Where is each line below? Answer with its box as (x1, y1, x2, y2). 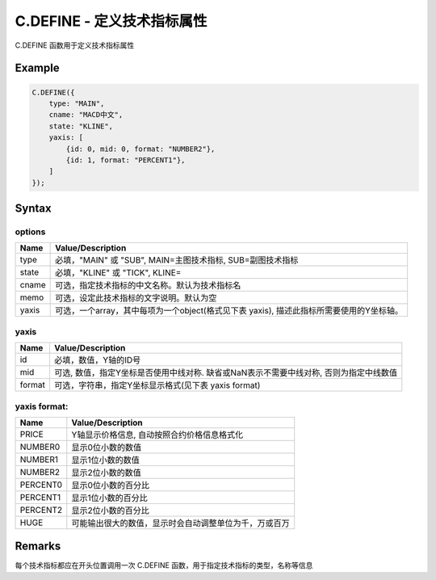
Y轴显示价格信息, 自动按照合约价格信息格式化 (71, 429, 244, 440)
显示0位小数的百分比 (71, 479, 149, 490)
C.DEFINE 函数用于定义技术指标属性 (15, 40, 135, 50)
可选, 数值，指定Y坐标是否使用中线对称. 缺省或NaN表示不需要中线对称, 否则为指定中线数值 (53, 368, 398, 379)
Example (15, 61, 60, 75)
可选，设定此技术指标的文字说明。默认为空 (55, 292, 217, 304)
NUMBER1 (19, 453, 59, 464)
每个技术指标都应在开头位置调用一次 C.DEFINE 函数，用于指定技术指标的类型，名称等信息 (15, 561, 313, 570)
